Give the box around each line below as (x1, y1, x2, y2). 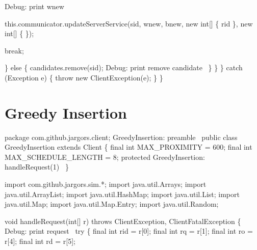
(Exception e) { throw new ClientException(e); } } (5, 72, 163, 82)
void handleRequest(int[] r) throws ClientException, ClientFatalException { (5, 215, 241, 226)
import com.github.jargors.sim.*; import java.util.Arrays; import (5, 179, 207, 189)
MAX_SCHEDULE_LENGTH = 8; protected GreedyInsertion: (5, 151, 205, 162)
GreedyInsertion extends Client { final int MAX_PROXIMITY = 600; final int (5, 142, 252, 152)
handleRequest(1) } (5, 161, 69, 172)
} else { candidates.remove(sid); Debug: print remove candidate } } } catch (5, 62, 243, 73)
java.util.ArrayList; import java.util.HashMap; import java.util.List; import (5, 188, 240, 199)
